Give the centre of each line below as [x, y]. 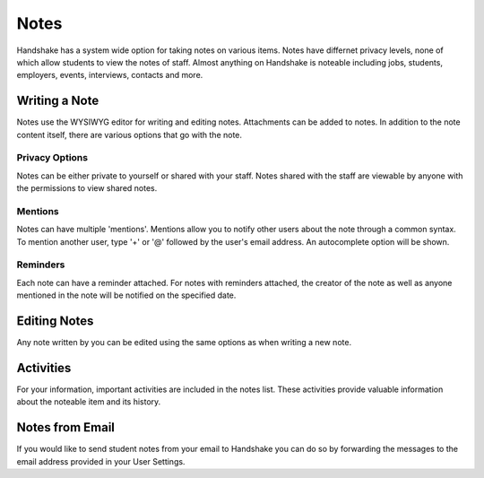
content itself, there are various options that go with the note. [129, 135]
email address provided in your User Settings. [101, 461]
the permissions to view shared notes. [87, 188]
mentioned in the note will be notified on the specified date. [126, 295]
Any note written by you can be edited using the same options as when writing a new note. [184, 343]
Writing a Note [58, 101]
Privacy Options [52, 158]
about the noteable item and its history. [89, 402]
